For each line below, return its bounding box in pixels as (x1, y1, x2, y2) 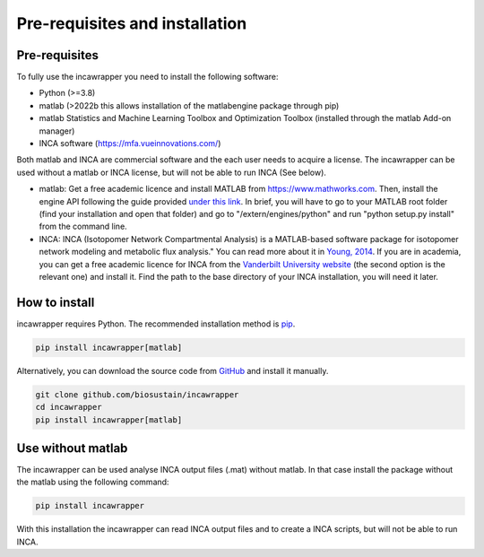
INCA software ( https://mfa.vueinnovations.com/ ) (39, 138, 221, 149)
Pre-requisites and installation (16, 13, 247, 33)
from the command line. (39, 221, 127, 232)
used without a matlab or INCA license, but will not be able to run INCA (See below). (16, 167, 327, 178)
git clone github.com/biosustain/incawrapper (35, 389, 239, 399)
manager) (39, 126, 75, 136)
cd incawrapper (35, 402, 102, 413)
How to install (16, 294, 95, 309)
